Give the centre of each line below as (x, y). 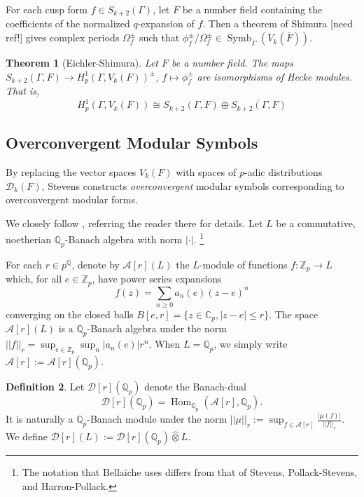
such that (159, 38)
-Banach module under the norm (157, 419)
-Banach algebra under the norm (157, 328)
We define (27, 436)
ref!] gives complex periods (63, 38)
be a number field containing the (252, 9)
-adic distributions (283, 171)
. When (164, 344)
